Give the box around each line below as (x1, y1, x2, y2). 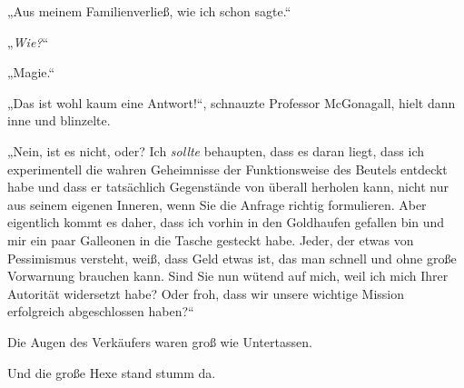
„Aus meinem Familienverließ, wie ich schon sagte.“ (7, 2, 291, 20)
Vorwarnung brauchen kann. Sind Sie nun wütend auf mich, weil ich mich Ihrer (7, 266, 449, 285)
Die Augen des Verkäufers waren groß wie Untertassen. (7, 332, 312, 351)
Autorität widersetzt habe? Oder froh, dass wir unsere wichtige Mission (7, 284, 405, 303)
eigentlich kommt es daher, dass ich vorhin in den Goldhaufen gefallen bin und (7, 213, 445, 232)
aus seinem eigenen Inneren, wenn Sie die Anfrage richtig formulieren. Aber (7, 194, 427, 214)
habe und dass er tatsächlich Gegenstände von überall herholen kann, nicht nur (7, 177, 449, 196)
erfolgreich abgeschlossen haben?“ (7, 302, 194, 321)
